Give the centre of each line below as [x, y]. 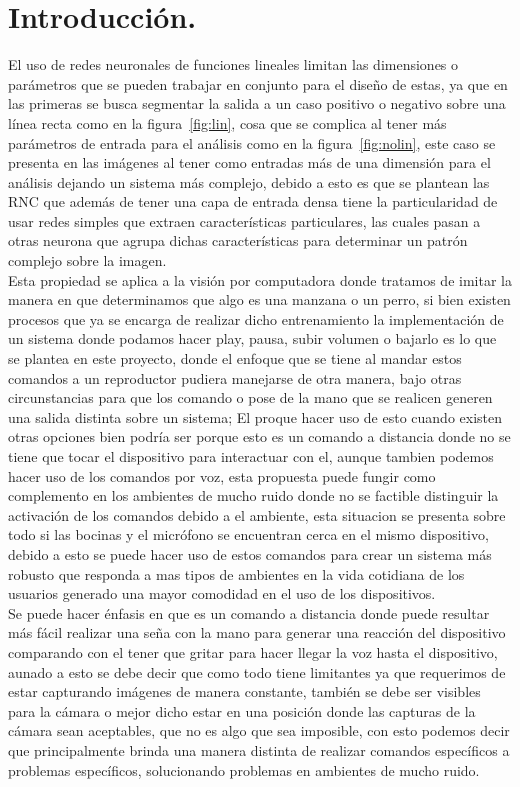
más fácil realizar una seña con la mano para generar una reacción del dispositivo [257, 632]
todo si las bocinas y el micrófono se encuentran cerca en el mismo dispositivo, [248, 534]
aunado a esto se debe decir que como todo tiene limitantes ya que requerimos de [257, 671]
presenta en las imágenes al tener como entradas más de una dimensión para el [249, 162]
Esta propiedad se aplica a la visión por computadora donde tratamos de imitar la [260, 279]
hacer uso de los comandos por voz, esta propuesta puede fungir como [222, 475]
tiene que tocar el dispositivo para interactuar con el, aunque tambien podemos [251, 456]
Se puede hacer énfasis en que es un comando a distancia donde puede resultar [249, 612]
